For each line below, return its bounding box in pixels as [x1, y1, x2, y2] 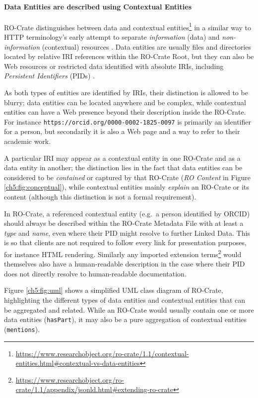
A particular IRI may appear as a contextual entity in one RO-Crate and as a [4, 152, 241, 163]
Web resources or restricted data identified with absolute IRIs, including [4, 61, 224, 71]
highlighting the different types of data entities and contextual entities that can [4, 295, 246, 305]
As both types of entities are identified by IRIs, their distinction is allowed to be [4, 87, 248, 98]
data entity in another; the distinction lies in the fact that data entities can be [4, 162, 243, 173]
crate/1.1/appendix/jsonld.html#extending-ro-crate [15, 384, 173, 395]
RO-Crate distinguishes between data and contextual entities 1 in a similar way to [4, 20, 252, 32]
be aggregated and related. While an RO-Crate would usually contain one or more [4, 304, 254, 315]
